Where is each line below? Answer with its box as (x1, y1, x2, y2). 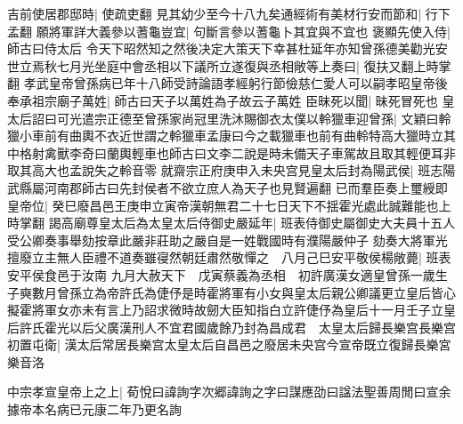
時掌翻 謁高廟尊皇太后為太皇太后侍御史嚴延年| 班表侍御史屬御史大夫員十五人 (7, 213, 456, 232)
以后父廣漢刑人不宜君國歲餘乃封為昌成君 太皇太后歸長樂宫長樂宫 (69, 317, 456, 336)
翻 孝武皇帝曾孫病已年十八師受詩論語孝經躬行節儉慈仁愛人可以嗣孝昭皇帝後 (7, 74, 448, 92)
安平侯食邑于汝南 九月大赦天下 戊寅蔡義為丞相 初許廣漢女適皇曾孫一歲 (7, 265, 435, 284)
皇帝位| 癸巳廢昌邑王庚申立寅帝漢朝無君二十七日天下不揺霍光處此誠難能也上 (7, 196, 451, 214)
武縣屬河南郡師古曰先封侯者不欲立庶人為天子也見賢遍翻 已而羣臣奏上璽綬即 (7, 178, 448, 196)
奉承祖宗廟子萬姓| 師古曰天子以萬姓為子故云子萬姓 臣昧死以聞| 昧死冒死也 (7, 91, 438, 109)
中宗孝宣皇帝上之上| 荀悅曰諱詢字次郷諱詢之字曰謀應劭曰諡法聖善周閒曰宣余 (7, 382, 451, 401)
